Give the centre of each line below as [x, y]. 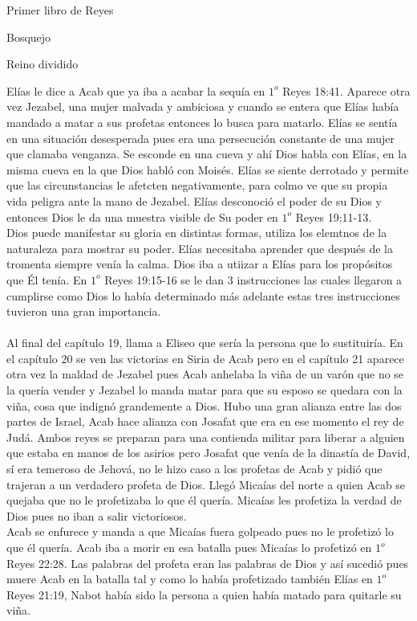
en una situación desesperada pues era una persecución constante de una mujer [200, 138]
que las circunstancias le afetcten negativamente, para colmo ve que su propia [197, 185]
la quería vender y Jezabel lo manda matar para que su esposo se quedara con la [204, 390]
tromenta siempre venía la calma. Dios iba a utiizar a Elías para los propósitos [200, 264]
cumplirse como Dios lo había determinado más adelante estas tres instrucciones [203, 295]
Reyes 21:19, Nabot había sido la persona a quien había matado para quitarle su [204, 594]
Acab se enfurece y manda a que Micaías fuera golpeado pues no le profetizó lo [200, 531]
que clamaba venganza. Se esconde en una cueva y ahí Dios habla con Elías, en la [207, 154]
